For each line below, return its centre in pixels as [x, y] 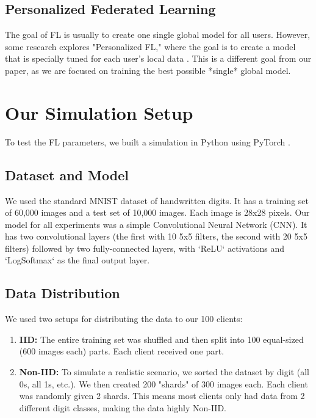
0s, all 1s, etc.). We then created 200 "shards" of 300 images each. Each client [163, 383]
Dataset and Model [67, 174]
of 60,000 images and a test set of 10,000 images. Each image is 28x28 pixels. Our [157, 212]
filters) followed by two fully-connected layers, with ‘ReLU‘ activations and [145, 248]
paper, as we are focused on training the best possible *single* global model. [148, 70]
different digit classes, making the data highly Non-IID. [123, 407]
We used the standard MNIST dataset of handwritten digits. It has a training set [157, 200]
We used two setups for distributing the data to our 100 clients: [124, 319]
